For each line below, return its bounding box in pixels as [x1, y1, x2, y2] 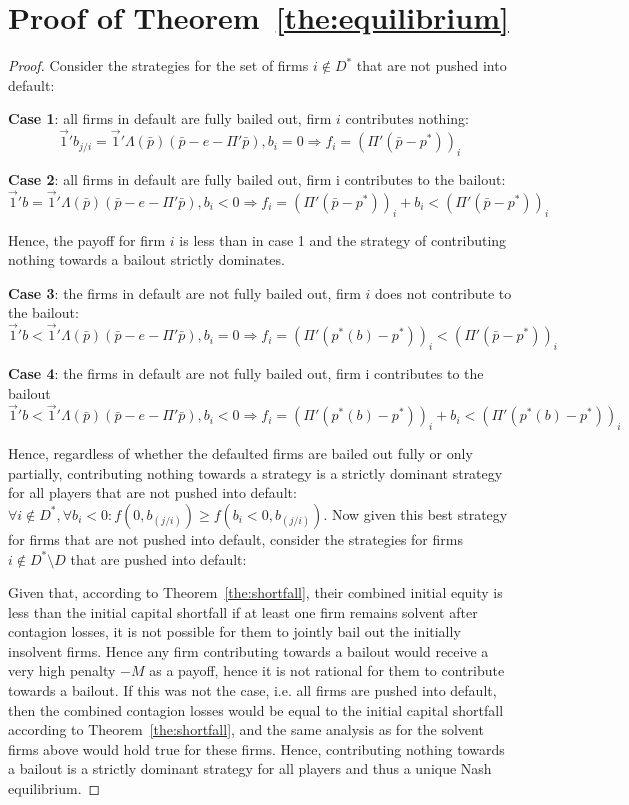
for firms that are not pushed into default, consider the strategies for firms [8, 528, 463, 549]
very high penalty [8, 660, 116, 681]
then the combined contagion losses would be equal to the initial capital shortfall [8, 699, 504, 720]
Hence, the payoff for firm [8, 229, 166, 250]
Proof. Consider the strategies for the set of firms [8, 55, 309, 76]
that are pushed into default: [70, 548, 247, 569]
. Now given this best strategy [323, 503, 508, 524]
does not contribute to [375, 282, 512, 303]
